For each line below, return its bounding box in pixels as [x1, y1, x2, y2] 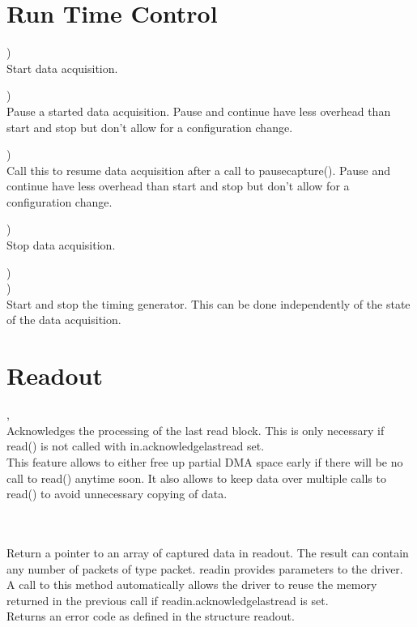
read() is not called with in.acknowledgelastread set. [6, 437, 265, 454]
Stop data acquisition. [6, 237, 116, 254]
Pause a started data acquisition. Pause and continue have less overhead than [6, 102, 391, 119]
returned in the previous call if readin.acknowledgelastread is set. [6, 591, 329, 608]
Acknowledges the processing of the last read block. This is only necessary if [6, 421, 385, 438]
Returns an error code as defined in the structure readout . [6, 608, 295, 625]
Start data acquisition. [6, 59, 118, 76]
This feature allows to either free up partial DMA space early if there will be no [6, 453, 403, 470]
